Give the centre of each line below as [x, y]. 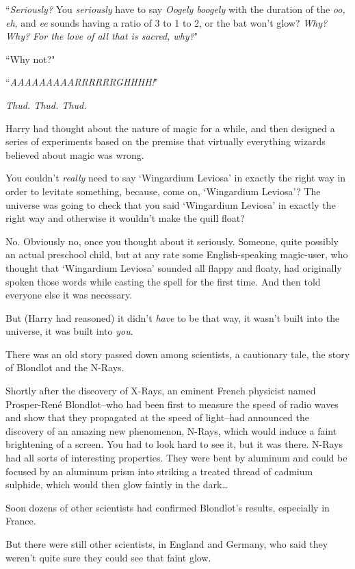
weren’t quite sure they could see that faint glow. [108, 557]
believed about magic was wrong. [75, 154]
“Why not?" [30, 59]
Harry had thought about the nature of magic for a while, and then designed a [170, 128]
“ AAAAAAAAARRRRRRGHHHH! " [82, 82]
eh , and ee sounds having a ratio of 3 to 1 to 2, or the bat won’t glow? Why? [167, 22]
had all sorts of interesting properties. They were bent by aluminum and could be [176, 458]
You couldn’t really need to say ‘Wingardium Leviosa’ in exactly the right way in [176, 178]
